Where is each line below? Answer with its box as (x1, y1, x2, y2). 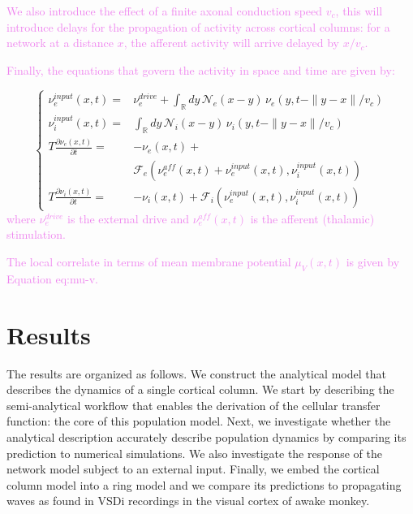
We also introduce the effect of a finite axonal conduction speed (6, 2, 323, 19)
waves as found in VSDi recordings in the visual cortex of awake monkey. (6, 492, 370, 509)
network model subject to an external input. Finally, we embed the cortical (6, 460, 380, 477)
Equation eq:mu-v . (6, 270, 99, 287)
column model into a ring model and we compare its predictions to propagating (6, 476, 402, 493)
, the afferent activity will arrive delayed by (123, 34, 339, 51)
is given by (346, 253, 400, 270)
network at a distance (6, 34, 114, 51)
